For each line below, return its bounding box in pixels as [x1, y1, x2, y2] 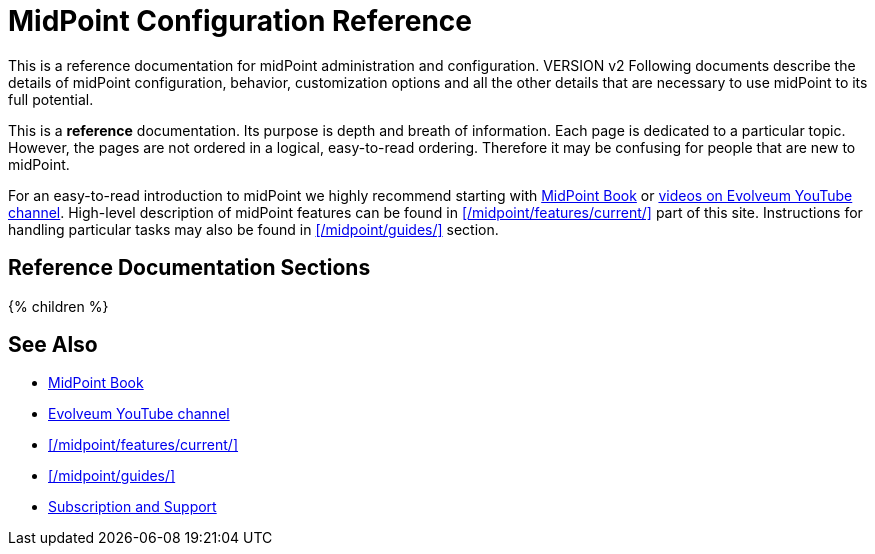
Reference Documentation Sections [8, 255, 371, 281]
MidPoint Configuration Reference [8, 4, 472, 38]
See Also [8, 332, 98, 358]
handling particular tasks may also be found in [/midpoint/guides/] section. [8, 220, 499, 238]
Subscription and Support [48, 498, 217, 516]
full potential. [8, 90, 94, 108]
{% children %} [8, 297, 109, 315]
